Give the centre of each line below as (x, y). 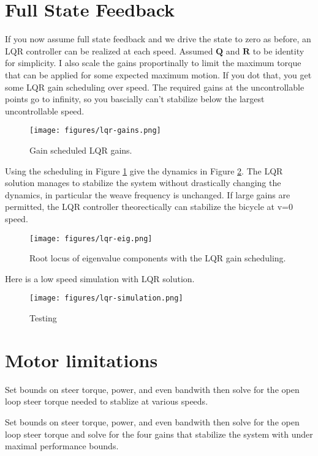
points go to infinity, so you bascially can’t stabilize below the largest (135, 99)
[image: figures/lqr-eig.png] (91, 238)
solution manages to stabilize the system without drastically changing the (143, 183)
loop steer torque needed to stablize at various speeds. (107, 401)
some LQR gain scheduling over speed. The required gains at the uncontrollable (155, 87)
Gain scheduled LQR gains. (81, 150)
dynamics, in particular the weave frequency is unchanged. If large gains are (148, 194)
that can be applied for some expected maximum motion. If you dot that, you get (158, 74)
